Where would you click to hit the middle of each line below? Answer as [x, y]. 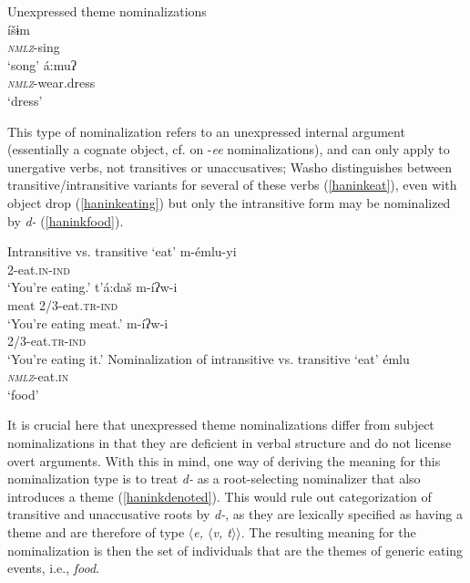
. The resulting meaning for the [328, 532]
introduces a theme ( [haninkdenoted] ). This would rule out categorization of [220, 496]
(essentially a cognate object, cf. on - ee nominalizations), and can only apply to [229, 149]
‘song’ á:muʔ [42, 64]
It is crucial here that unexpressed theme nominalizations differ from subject [221, 425]
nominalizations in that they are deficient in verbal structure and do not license [230, 443]
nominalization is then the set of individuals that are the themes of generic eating [235, 550]
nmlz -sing [34, 47]
